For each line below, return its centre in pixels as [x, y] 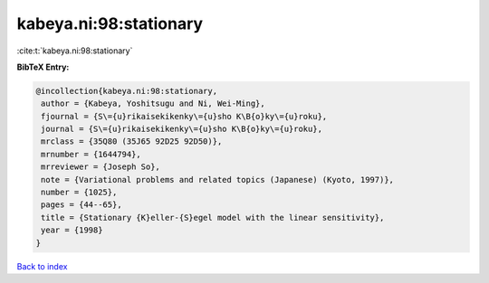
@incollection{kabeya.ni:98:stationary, [126, 91]
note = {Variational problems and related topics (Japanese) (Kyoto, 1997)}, [217, 179]
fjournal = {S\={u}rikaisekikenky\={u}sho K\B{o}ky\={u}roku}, [184, 116]
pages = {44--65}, [81, 205]
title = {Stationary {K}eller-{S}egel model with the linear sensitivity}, [213, 217]
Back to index [42, 266]
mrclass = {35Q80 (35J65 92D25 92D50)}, [132, 141]
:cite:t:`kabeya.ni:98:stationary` [75, 51]
